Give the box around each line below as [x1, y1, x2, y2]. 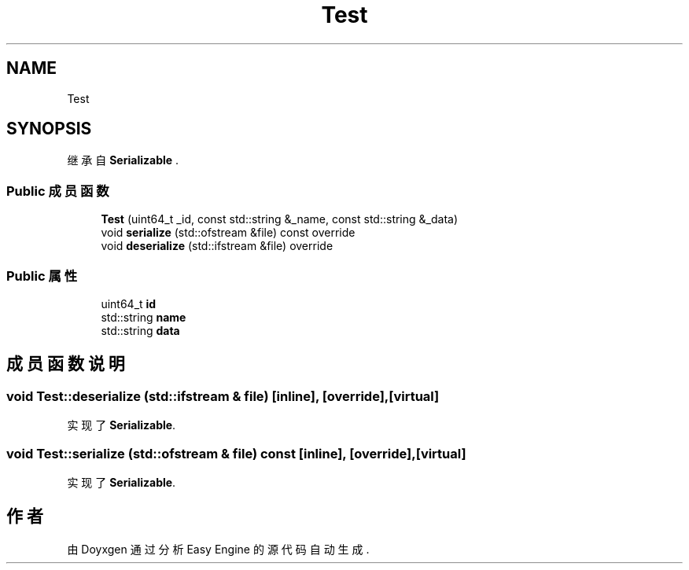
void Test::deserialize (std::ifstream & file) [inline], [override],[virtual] [6, 388, 440, 404]
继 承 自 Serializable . [67, 153, 179, 167]
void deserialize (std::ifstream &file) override [101, 239, 333, 253]
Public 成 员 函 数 [6, 182, 109, 199]
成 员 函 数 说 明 [6, 354, 125, 374]
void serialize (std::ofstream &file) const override [101, 226, 356, 240]
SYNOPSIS [6, 119, 92, 139]
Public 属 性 [6, 267, 78, 284]
